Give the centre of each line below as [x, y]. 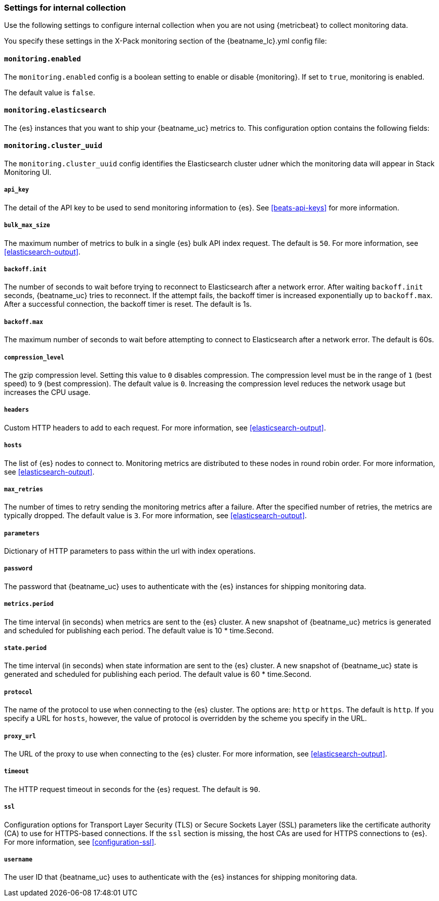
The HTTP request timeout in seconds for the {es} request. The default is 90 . [132, 789]
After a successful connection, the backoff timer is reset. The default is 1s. [128, 304]
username [18, 859]
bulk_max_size [27, 225]
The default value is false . [50, 92]
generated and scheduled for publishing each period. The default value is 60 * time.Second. [158, 674]
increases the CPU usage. [47, 392]
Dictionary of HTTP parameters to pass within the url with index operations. [130, 551]
